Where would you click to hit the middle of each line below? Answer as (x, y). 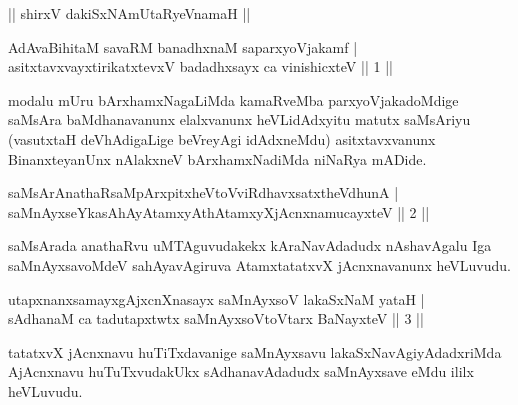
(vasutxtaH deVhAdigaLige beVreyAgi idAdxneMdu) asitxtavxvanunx (222, 138)
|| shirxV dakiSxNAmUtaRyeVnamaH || (129, 13)
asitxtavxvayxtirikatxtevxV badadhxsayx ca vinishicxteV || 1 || (200, 66)
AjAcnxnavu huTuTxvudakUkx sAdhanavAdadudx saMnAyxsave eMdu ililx (241, 371)
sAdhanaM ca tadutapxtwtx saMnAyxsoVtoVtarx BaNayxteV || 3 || (216, 318)
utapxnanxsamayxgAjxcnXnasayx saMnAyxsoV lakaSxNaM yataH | (216, 298)
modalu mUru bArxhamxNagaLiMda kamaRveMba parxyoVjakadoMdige (233, 99)
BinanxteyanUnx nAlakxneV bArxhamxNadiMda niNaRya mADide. (217, 158)
